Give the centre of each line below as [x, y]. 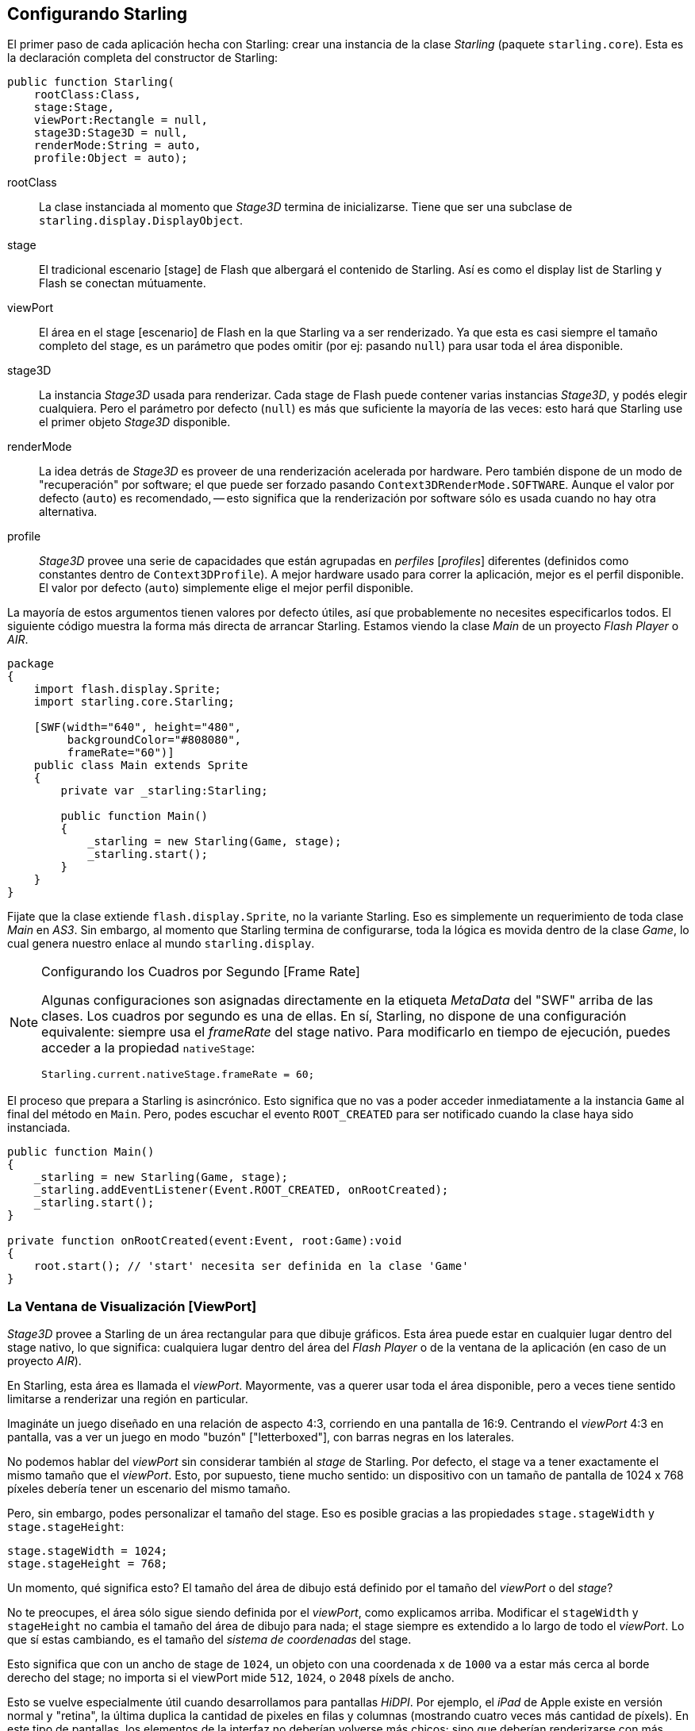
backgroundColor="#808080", [154, 740]
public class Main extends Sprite [141, 765]
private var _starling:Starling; [164, 791]
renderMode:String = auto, [117, 146]
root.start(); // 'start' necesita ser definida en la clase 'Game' [251, 1266]
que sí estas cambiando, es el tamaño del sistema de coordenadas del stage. [209, 1640]
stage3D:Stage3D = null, [111, 133]
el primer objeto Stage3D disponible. [135, 422]
